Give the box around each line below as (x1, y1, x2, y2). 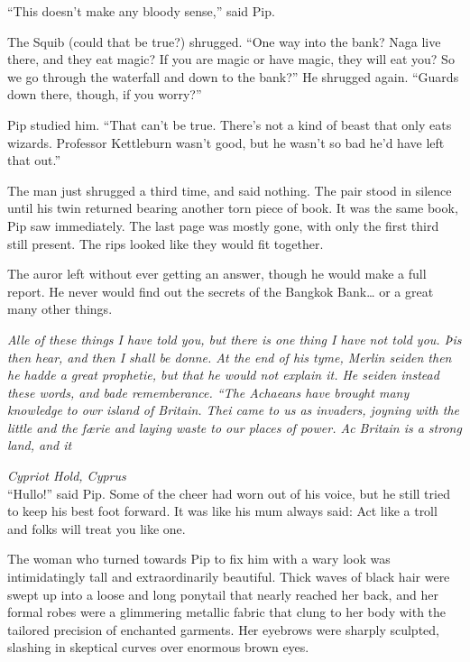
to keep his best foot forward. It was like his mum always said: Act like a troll (7, 501, 438, 520)
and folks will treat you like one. (7, 519, 186, 538)
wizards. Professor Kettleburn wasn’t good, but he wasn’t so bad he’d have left (7, 133, 445, 152)
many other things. (7, 299, 113, 318)
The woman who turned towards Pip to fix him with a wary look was (7, 549, 391, 568)
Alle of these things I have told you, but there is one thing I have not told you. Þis (7, 329, 462, 348)
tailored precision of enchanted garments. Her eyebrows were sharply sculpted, (7, 620, 439, 639)
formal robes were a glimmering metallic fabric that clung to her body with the (7, 602, 447, 621)
